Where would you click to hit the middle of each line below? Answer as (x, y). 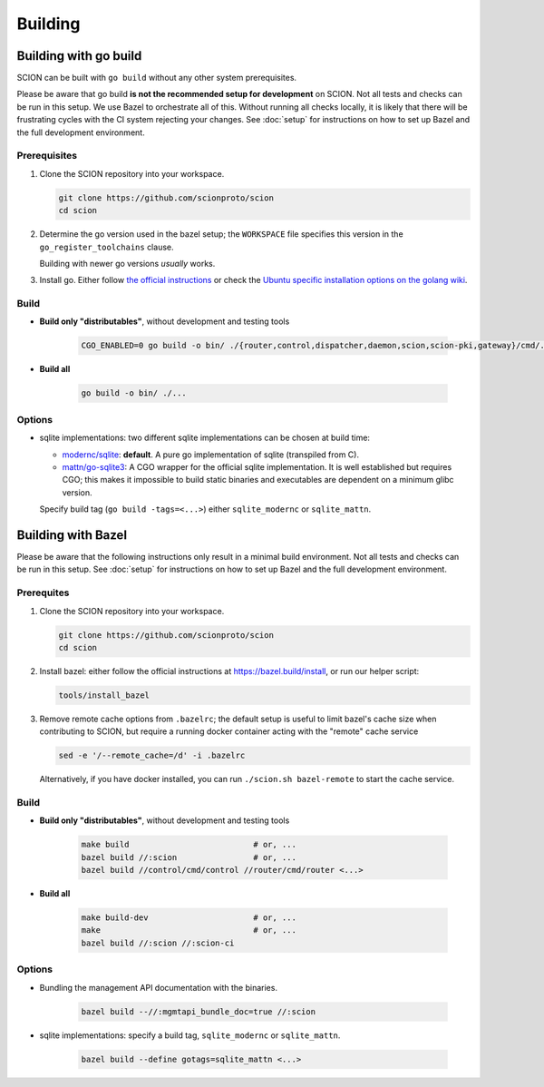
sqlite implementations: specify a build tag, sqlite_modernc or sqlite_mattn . (190, 1035)
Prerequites (43, 592)
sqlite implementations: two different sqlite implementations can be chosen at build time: (205, 438)
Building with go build (79, 56)
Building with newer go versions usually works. (127, 263)
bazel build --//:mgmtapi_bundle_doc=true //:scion (199, 1011)
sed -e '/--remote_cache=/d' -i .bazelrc (152, 756)
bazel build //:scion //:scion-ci (158, 943)
